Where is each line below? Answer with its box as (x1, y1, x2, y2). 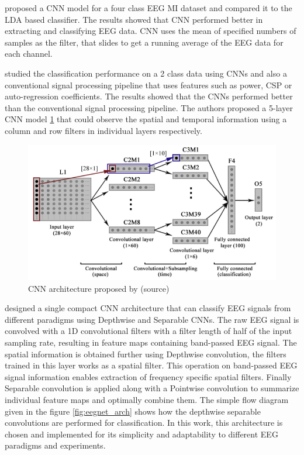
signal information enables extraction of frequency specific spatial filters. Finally (5, 370, 292, 382)
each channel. (5, 47, 53, 60)
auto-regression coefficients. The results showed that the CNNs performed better (5, 90, 293, 102)
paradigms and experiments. (5, 439, 106, 451)
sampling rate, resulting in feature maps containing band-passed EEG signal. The (5, 336, 297, 349)
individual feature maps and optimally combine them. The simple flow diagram (5, 394, 289, 405)
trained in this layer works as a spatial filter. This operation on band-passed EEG (5, 359, 298, 371)
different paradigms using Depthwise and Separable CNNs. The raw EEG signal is (5, 313, 299, 325)
